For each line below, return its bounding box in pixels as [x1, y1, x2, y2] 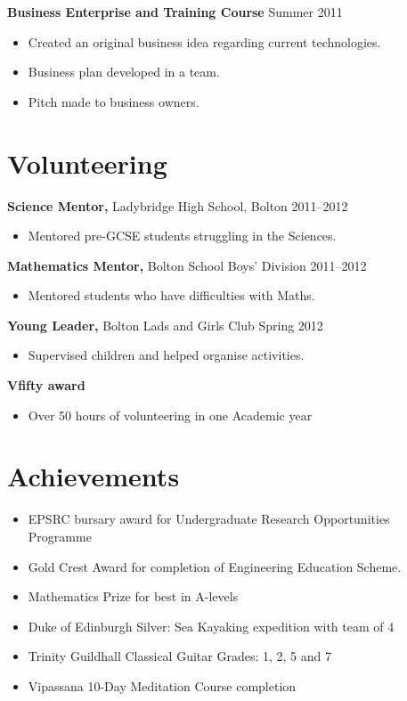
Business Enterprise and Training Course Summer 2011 [7, 3, 343, 20]
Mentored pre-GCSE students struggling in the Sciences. [28, 226, 337, 245]
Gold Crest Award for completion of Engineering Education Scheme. [28, 557, 402, 575]
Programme [28, 526, 92, 545]
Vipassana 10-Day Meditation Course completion [28, 676, 297, 695]
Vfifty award [7, 376, 85, 395]
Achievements [7, 458, 180, 494]
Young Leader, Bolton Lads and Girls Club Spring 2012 [7, 315, 323, 334]
